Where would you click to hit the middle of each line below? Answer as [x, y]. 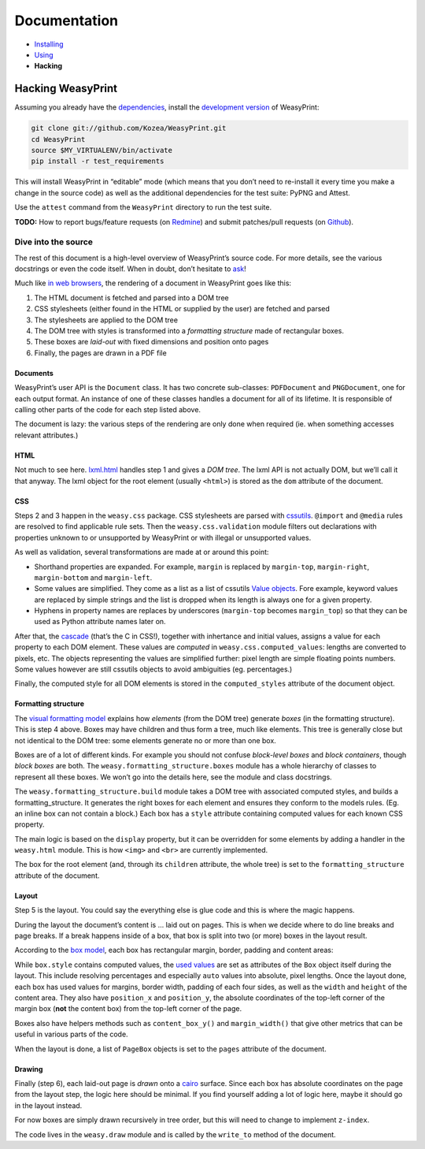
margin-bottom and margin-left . [93, 577]
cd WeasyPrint [58, 139]
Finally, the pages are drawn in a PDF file [100, 353]
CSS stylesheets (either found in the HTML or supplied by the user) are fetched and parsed [182, 309]
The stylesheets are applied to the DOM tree [106, 320]
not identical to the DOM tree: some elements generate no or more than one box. [146, 740]
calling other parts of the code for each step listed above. [107, 409]
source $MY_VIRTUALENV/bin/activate [102, 150]
